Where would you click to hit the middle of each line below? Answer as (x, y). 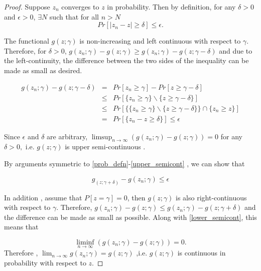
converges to (80, 7)
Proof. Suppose (27, 7)
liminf (85, 242)
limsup (102, 137)
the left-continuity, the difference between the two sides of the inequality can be (126, 60)
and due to (236, 50)
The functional (27, 41)
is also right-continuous (211, 197)
